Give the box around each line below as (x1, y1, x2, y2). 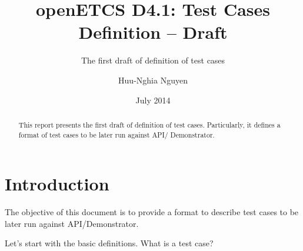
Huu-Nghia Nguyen (118, 73, 188, 86)
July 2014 (135, 93, 171, 106)
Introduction (5, 172, 109, 196)
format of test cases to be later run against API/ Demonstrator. (18, 129, 215, 139)
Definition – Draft (78, 20, 228, 44)
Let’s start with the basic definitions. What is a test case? (5, 237, 214, 249)
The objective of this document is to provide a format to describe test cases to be (5, 206, 299, 218)
